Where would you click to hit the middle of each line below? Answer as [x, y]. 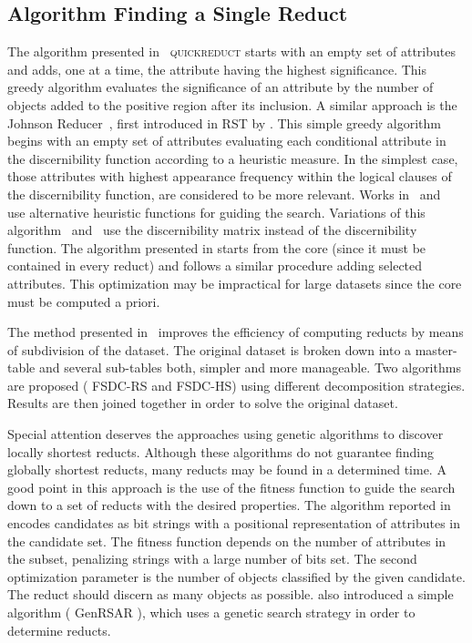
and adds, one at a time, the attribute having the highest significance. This [217, 69]
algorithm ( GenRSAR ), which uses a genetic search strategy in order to [211, 612]
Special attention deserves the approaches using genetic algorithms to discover [226, 434]
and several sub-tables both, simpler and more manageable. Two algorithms [250, 367]
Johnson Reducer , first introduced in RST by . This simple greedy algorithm [224, 122]
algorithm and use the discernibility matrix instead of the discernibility [212, 230]
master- [436, 349]
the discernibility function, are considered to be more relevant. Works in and [224, 194]
